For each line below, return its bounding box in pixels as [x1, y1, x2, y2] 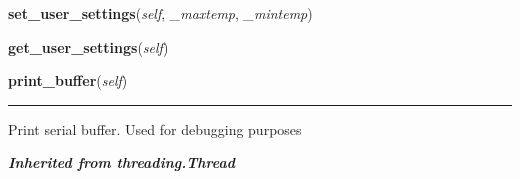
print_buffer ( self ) [8, 70, 128, 91]
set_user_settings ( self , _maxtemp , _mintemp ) [8, 3, 313, 23]
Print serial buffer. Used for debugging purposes [8, 118, 302, 139]
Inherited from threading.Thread [8, 152, 235, 173]
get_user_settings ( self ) [8, 36, 169, 57]
